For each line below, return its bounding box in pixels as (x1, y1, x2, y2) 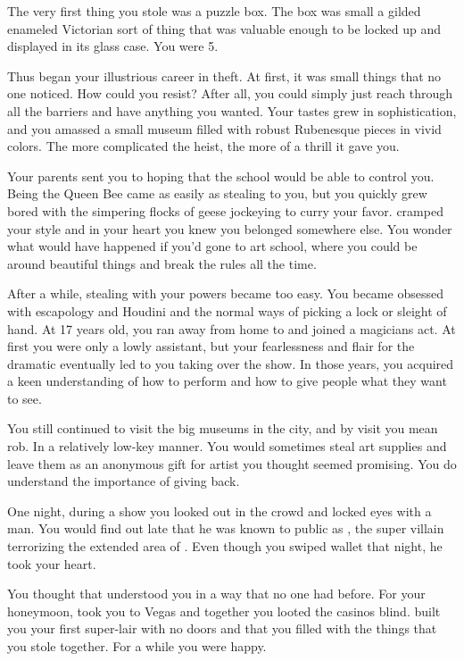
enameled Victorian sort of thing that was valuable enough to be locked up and (7, 19, 441, 38)
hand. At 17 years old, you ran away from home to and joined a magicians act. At (7, 319, 456, 338)
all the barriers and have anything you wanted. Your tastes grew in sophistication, (7, 101, 457, 120)
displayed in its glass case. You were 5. (7, 37, 219, 55)
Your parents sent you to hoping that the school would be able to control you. (7, 166, 435, 185)
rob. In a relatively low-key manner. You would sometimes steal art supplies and (7, 437, 447, 456)
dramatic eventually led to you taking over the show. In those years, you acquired (7, 354, 454, 372)
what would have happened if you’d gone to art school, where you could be (7, 237, 418, 255)
